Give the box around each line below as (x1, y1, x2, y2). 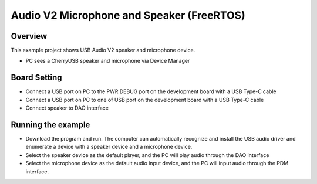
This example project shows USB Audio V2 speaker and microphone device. (11, 47, 195, 54)
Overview (11, 31, 48, 41)
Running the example (11, 120, 90, 130)
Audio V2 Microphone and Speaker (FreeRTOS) (11, 9, 246, 22)
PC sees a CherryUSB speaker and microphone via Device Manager (25, 57, 190, 64)
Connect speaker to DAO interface (25, 104, 109, 111)
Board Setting (11, 73, 62, 83)
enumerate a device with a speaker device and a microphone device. (25, 144, 193, 151)
